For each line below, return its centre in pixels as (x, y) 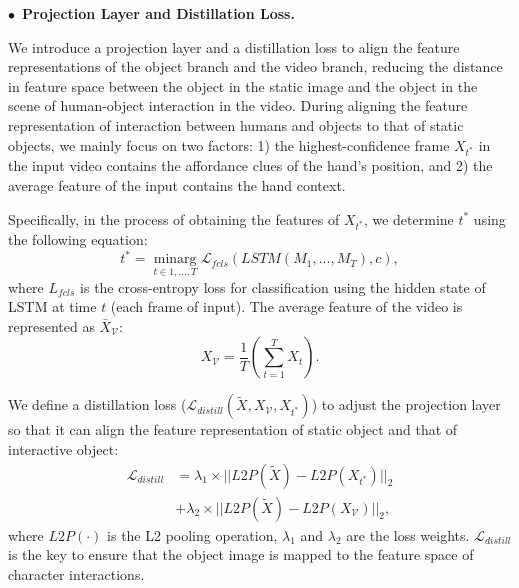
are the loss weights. (408, 534)
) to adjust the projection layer (406, 404)
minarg (175, 259)
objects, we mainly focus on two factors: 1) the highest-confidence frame (229, 144)
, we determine (408, 218)
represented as (51, 325)
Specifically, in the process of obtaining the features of (174, 218)
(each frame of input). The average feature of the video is (286, 306)
